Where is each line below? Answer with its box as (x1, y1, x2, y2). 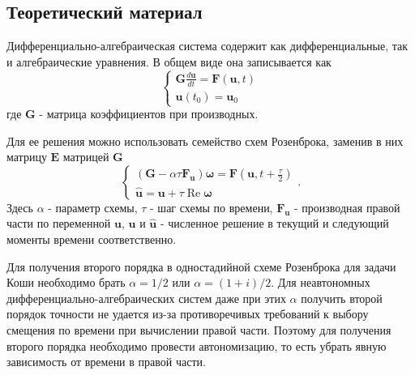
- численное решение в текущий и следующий (160, 215, 389, 232)
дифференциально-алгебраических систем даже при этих (6, 289, 286, 306)
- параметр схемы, (48, 198, 138, 215)
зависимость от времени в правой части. (6, 353, 206, 370)
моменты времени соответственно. (6, 231, 177, 248)
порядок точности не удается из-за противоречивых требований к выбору (6, 305, 369, 322)
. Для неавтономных (271, 274, 370, 291)
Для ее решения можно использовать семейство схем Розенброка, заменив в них (6, 132, 404, 149)
